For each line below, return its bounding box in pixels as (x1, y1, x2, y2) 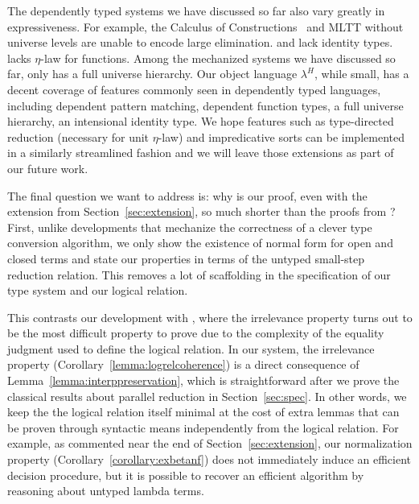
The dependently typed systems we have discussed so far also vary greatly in (7, 2, 385, 19)
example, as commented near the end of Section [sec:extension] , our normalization (7, 435, 413, 452)
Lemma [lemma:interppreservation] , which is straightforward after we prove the (7, 372, 400, 389)
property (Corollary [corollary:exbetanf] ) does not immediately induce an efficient (7, 451, 412, 468)
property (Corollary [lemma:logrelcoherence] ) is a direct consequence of (7, 356, 359, 373)
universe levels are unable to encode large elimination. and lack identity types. (7, 34, 393, 51)
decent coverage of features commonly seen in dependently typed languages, (7, 81, 381, 97)
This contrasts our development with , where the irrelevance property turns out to (7, 308, 413, 325)
